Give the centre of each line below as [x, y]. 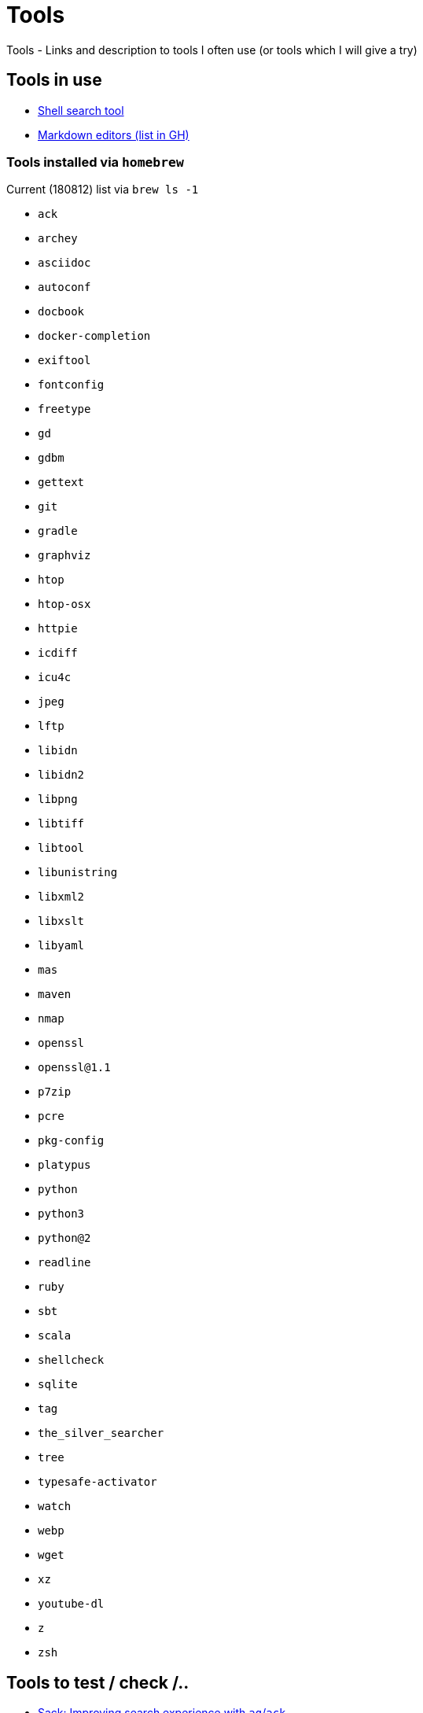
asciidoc [64, 263]
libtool [61, 848]
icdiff [58, 653]
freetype [64, 409]
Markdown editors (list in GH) [114, 134]
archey [58, 239]
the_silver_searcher [101, 1433]
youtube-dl [71, 1604]
